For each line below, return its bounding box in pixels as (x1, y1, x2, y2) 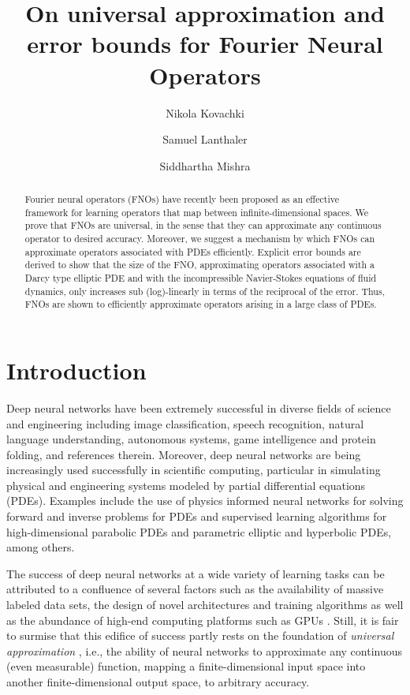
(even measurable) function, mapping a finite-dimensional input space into (6, 658, 366, 674)
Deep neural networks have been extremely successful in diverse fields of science (6, 399, 391, 416)
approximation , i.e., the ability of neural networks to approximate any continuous (6, 642, 403, 659)
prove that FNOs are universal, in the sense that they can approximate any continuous (24, 219, 382, 232)
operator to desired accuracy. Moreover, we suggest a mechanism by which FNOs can (24, 232, 375, 245)
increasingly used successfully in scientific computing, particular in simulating (6, 461, 381, 478)
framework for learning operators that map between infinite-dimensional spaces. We (24, 205, 368, 219)
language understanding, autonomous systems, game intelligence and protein (6, 431, 376, 447)
